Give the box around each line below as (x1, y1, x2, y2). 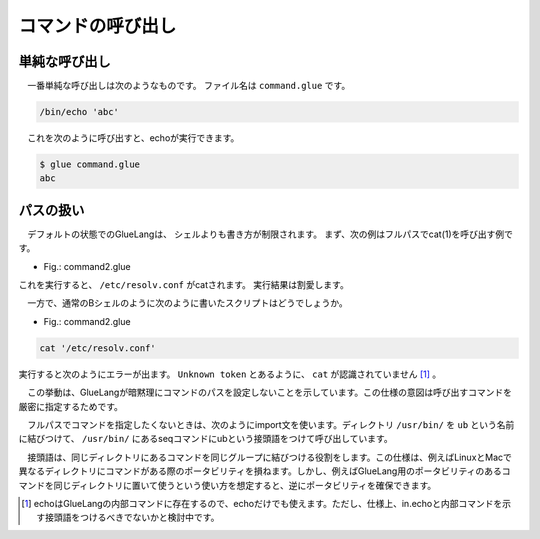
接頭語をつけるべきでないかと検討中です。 (45, 511, 220, 524)
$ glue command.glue (39, 159, 140, 170)
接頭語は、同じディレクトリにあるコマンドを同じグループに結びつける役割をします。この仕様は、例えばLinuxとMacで (26, 451, 512, 463)
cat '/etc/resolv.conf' (39, 342, 157, 354)
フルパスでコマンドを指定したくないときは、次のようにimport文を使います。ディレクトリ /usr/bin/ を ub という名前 (26, 419, 515, 430)
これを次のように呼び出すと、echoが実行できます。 (26, 132, 240, 144)
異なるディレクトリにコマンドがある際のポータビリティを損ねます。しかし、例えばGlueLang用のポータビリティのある (18, 465, 502, 477)
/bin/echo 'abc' (39, 106, 120, 118)
